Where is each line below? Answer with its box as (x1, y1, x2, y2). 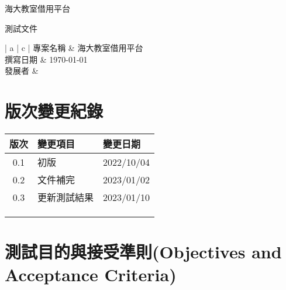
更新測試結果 (37, 190, 94, 204)
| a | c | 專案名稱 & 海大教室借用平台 (5, 42, 143, 54)
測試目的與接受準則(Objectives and (5, 240, 282, 264)
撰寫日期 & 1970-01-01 (5, 53, 88, 65)
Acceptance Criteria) (5, 262, 177, 286)
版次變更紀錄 (5, 99, 104, 123)
